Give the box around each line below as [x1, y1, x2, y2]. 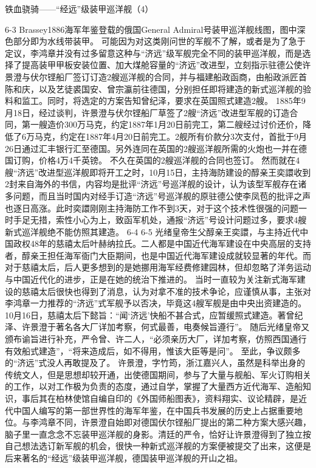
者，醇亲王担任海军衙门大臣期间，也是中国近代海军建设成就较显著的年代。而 [5, 249, 311, 261]
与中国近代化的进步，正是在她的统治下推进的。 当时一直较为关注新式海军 [5, 273, 297, 286]
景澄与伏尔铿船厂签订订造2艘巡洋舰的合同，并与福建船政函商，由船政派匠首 [5, 70, 307, 83]
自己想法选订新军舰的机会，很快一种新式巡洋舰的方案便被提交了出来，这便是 [5, 439, 311, 452]
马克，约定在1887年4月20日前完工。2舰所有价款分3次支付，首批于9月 [34, 129, 307, 142]
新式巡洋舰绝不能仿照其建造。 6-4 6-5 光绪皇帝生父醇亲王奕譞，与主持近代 [5, 225, 300, 238]
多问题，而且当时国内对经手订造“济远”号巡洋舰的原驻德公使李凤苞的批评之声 [5, 189, 311, 202]
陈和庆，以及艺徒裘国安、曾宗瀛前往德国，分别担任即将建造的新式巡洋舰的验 [5, 82, 311, 95]
